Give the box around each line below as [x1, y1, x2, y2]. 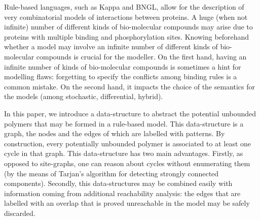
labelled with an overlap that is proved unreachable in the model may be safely [4, 198, 250, 208]
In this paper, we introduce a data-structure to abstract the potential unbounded [4, 108, 256, 118]
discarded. [4, 207, 35, 218]
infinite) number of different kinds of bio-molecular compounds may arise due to [4, 21, 253, 32]
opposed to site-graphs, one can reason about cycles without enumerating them [4, 158, 250, 168]
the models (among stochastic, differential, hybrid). [4, 91, 163, 102]
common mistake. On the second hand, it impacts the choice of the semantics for [4, 81, 255, 91]
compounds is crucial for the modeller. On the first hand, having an [36, 51, 247, 61]
